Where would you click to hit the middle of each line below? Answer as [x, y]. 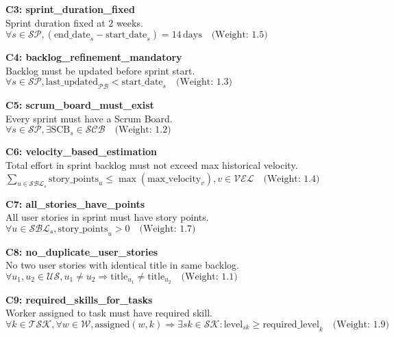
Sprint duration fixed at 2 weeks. [74, 22]
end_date [72, 35]
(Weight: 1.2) [143, 130]
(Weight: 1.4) [292, 179]
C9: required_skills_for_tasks [79, 299]
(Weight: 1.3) [204, 82]
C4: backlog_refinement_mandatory [94, 57]
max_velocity [174, 179]
